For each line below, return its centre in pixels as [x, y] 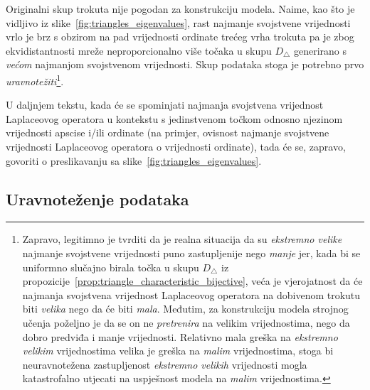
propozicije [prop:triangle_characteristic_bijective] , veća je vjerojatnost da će [192, 281]
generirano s [320, 50]
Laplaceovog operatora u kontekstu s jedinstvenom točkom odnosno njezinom [174, 118]
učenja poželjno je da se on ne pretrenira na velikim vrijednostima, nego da [186, 322]
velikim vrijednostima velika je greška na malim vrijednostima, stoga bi [178, 351]
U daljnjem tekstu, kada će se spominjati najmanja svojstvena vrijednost [165, 105]
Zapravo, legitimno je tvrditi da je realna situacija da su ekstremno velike [182, 239]
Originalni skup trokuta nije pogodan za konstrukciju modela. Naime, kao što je [180, 9]
